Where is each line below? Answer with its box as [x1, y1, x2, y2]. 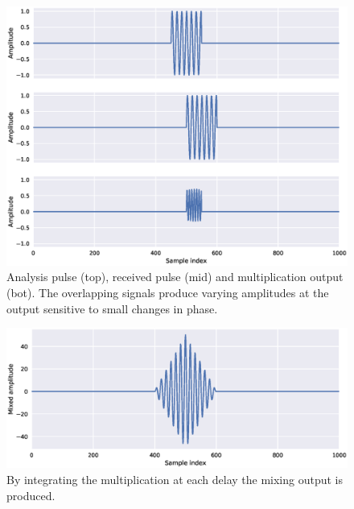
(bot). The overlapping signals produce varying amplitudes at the [6, 283, 329, 300]
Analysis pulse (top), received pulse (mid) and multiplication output [6, 268, 344, 285]
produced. [6, 486, 56, 503]
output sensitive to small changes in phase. [6, 300, 218, 317]
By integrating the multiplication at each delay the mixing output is [6, 471, 343, 487]
